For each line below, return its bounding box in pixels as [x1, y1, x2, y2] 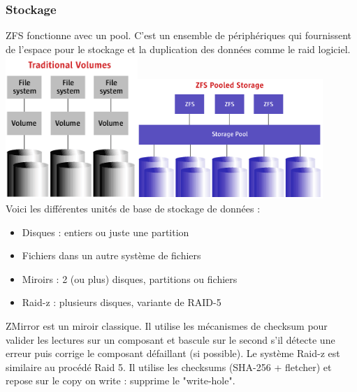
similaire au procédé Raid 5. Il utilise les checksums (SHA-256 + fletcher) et [6, 359, 332, 374]
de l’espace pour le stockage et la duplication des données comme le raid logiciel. [6, 41, 351, 56]
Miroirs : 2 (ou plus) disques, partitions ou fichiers [22, 271, 238, 286]
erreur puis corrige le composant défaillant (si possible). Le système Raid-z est [6, 346, 340, 361]
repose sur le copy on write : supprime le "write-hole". [6, 373, 235, 388]
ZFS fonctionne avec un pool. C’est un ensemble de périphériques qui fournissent [6, 28, 351, 43]
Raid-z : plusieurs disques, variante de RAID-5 [22, 295, 221, 310]
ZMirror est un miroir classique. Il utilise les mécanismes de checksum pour [6, 319, 328, 333]
